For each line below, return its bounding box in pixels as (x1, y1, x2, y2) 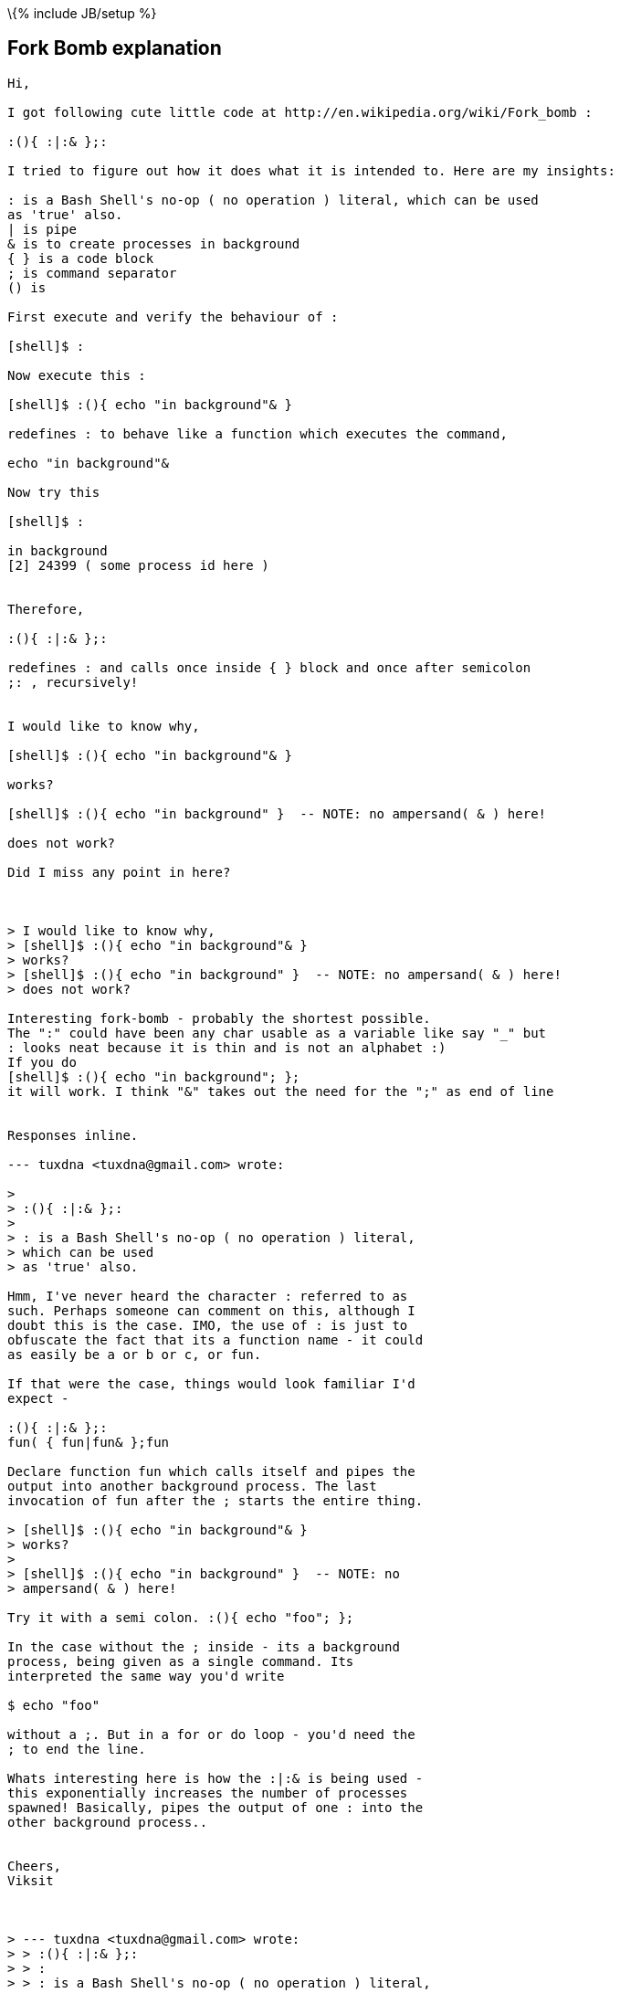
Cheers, (7, 1858, 62, 1873)
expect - (7, 1390, 69, 1406)
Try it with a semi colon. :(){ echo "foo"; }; (7, 1609, 354, 1625)
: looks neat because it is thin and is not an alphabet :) (7, 1039, 447, 1055)
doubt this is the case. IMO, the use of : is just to (7, 1317, 408, 1333)
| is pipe (7, 221, 77, 237)
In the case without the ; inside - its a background (7, 1639, 400, 1654)
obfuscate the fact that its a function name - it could (7, 1332, 424, 1347)
